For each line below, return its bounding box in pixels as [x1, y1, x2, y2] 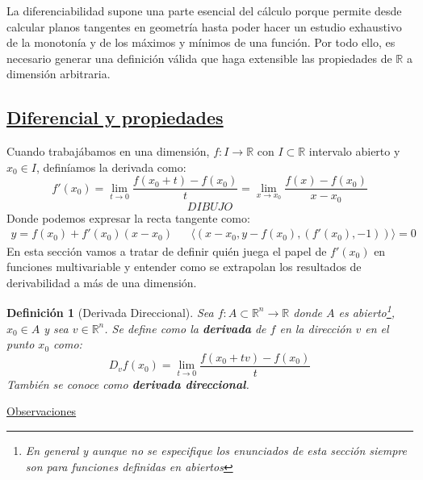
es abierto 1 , [338, 302, 396, 320]
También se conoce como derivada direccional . [6, 375, 249, 392]
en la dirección [279, 319, 352, 336]
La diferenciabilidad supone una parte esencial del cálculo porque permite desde [6, 2, 402, 19]
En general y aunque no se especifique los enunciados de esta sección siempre [25, 441, 407, 458]
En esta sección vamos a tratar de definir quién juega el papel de [6, 242, 327, 259]
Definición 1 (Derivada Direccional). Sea [6, 303, 214, 320]
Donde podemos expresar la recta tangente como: [6, 209, 250, 226]
